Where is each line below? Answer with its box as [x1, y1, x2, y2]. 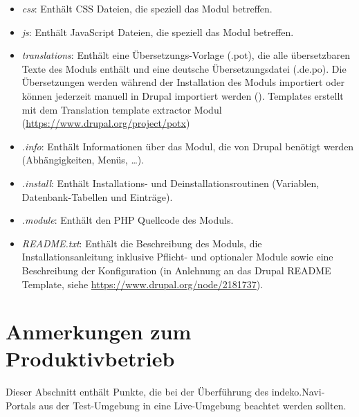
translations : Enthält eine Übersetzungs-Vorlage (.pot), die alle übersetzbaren [21, 48, 350, 62]
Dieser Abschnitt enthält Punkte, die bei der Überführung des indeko [6, 384, 300, 399]
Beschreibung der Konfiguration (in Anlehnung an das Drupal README [21, 263, 331, 277]
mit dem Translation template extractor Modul [21, 102, 222, 116]
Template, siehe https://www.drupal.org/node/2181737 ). [21, 276, 264, 291]
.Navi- [299, 384, 325, 399]
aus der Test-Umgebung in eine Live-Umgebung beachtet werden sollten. [39, 398, 347, 412]
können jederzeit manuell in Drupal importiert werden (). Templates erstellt [21, 88, 344, 103]
